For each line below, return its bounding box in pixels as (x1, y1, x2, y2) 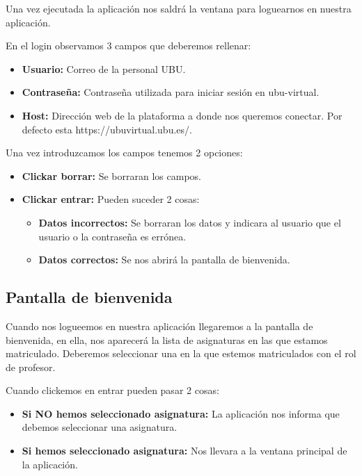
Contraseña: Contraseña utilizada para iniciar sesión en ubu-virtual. (22, 85, 320, 99)
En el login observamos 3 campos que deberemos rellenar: (6, 38, 251, 53)
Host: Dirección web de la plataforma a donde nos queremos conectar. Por (22, 108, 343, 122)
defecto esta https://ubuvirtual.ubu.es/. (22, 122, 192, 136)
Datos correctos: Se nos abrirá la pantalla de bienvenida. (38, 252, 290, 267)
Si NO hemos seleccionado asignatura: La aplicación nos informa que (22, 406, 340, 420)
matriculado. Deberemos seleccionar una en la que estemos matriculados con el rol (6, 346, 356, 361)
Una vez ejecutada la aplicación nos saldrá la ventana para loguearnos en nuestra (6, 1, 352, 15)
